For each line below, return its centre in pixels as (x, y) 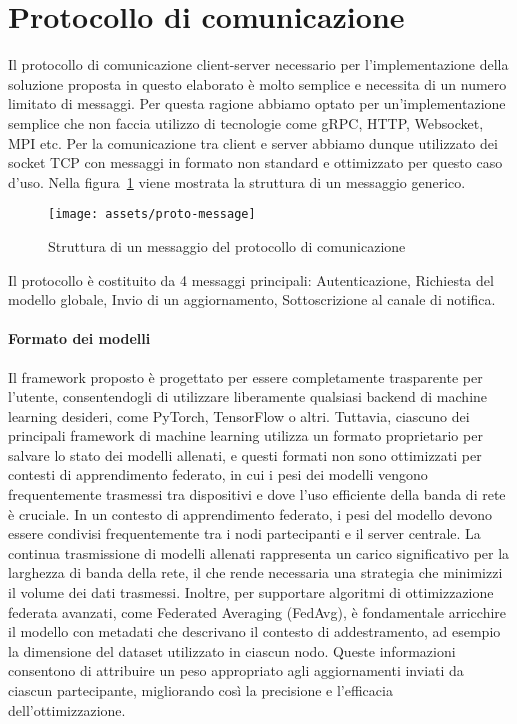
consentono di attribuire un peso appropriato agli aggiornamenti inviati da (236, 670)
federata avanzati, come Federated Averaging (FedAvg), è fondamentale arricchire (257, 611)
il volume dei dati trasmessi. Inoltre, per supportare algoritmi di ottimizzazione (251, 592)
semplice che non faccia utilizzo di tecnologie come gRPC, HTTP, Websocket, (246, 122)
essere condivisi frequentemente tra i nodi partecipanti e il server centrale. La (244, 533)
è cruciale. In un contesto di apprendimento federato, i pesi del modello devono (250, 513)
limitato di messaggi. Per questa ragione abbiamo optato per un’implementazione (257, 103)
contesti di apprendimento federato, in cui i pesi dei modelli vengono (218, 474)
